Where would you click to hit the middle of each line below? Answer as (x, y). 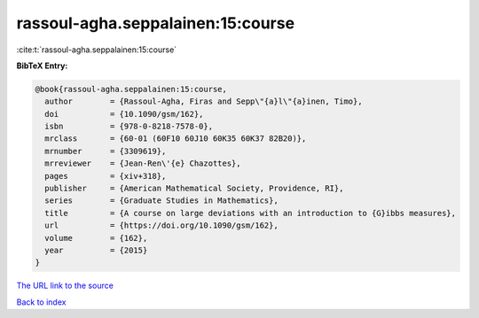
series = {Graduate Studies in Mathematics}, (161, 201)
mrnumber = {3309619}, (106, 151)
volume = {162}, (96, 238)
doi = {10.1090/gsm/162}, (124, 114)
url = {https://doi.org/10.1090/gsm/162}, (161, 225)
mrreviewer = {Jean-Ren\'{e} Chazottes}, (143, 163)
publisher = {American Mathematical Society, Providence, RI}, (194, 189)
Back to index (41, 302)
